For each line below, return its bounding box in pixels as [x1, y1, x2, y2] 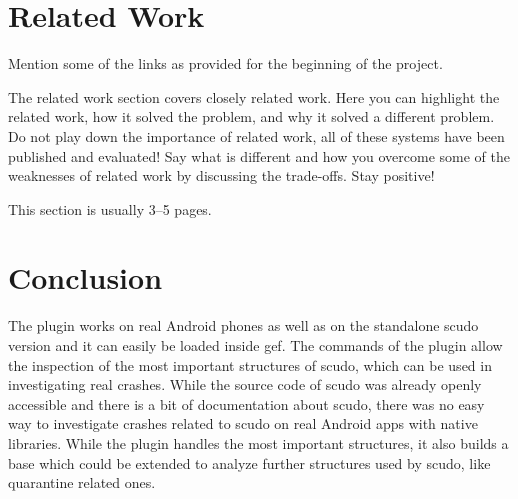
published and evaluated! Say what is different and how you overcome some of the [8, 145, 510, 166]
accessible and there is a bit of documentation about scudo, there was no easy [8, 393, 485, 414]
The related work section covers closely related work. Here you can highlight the [8, 86, 500, 107]
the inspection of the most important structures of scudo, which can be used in [8, 354, 492, 375]
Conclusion [8, 257, 163, 298]
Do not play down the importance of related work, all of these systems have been [8, 125, 505, 146]
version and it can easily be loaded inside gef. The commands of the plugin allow [8, 335, 503, 355]
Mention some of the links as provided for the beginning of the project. [8, 53, 443, 74]
